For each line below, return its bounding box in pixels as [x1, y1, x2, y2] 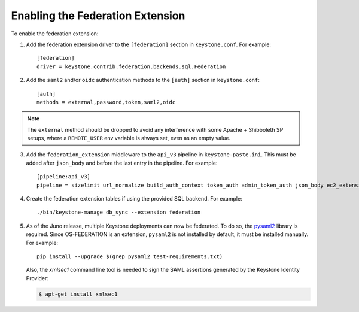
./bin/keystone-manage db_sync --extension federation [36, 209, 201, 216]
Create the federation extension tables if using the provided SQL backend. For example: [26, 195, 242, 202]
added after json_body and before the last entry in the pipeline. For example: [26, 159, 218, 166]
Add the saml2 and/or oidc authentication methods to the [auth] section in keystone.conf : [26, 77, 260, 84]
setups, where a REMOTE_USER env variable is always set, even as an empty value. [27, 135, 230, 142]
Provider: [26, 274, 49, 281]
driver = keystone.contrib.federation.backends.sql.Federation [36, 63, 226, 70]
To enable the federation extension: [11, 30, 99, 37]
